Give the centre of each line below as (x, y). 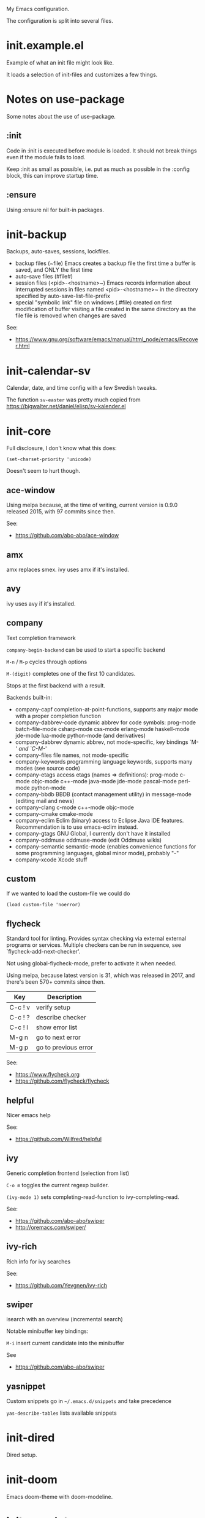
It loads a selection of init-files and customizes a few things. (82, 74)
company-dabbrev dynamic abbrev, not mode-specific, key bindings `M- (107, 742)
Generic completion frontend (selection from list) (68, 1173)
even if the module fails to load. (46, 157)
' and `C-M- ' (31, 748)
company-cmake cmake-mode (54, 813)
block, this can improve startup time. (53, 175)
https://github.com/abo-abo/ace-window (67, 536)
